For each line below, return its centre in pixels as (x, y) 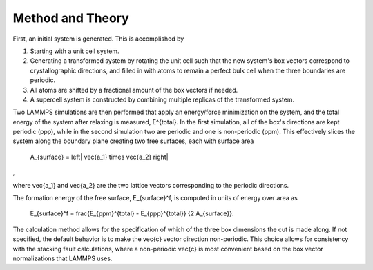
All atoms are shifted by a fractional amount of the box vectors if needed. (134, 90)
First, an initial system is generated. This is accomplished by (98, 39)
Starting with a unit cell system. (75, 51)
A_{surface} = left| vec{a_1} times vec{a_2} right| (99, 157)
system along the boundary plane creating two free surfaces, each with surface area (133, 141)
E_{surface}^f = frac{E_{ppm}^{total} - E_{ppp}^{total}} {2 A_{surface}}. (132, 213)
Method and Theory (71, 18)
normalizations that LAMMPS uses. (63, 258)
